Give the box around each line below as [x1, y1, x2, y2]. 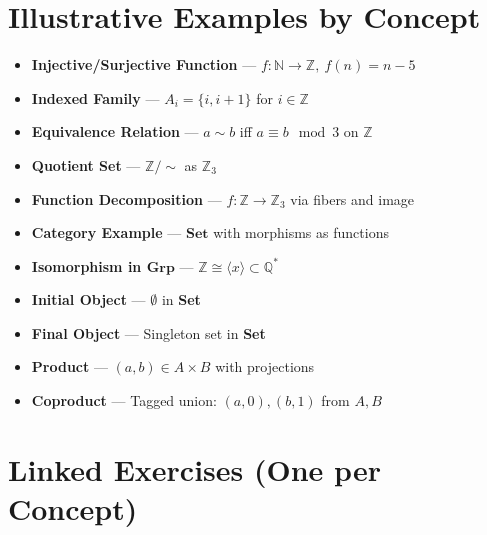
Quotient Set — [31, 154, 141, 175]
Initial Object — [31, 289, 146, 310]
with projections [215, 356, 315, 377]
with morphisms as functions [213, 222, 389, 243]
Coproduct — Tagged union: [31, 390, 217, 411]
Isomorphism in [31, 255, 142, 276]
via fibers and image [290, 188, 415, 209]
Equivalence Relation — [31, 121, 199, 142]
